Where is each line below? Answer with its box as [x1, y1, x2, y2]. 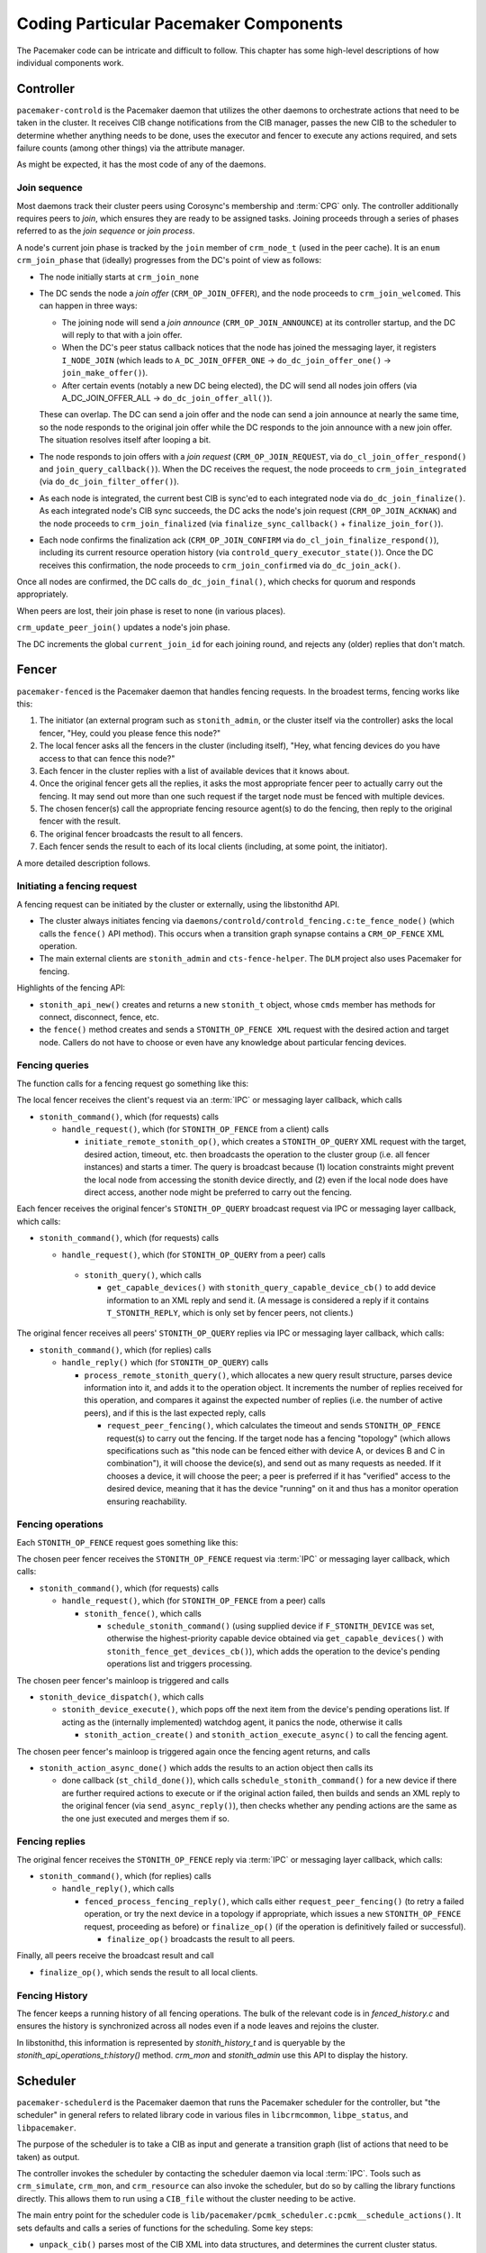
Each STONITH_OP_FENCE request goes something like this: [16, 1537, 238, 1547]
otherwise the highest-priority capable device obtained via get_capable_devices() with [106, 1633, 445, 1644]
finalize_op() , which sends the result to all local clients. [39, 1966, 258, 1977]
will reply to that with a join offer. [61, 330, 183, 341]
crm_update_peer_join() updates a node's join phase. [16, 622, 230, 633]
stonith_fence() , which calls [84, 1608, 202, 1619]
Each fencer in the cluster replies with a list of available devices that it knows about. [39, 765, 350, 776]
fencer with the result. [39, 816, 121, 826]
